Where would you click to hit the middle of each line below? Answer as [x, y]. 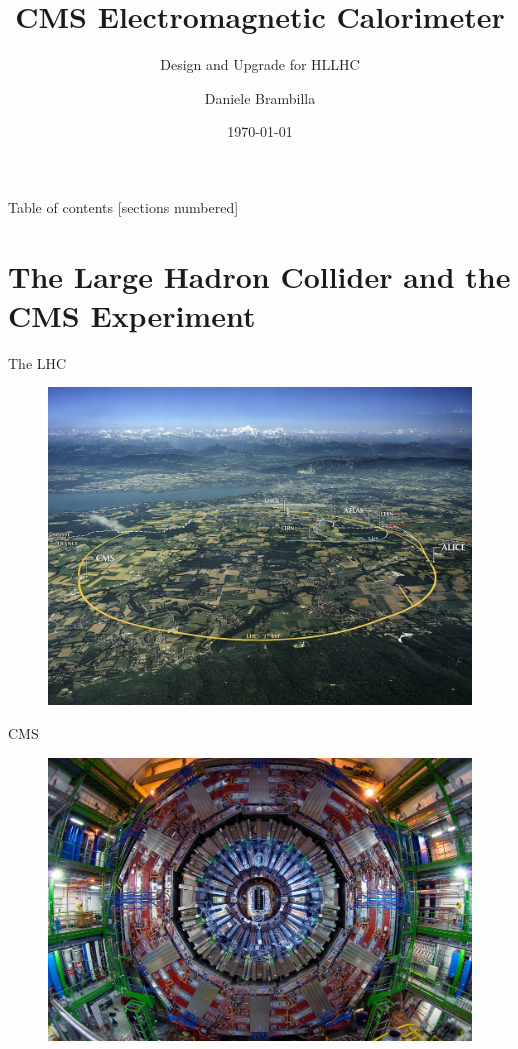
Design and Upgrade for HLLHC [260, 64]
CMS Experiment [132, 314]
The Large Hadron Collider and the [259, 275]
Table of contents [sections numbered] [123, 206]
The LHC [37, 362]
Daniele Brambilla [260, 97]
